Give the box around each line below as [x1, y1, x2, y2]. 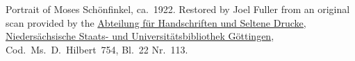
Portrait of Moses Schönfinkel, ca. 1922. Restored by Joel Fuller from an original [6, 2, 350, 16]
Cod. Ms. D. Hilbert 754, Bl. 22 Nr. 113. [6, 42, 188, 56]
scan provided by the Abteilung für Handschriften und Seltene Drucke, [6, 15, 306, 29]
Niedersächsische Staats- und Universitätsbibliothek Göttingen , [6, 29, 274, 43]
